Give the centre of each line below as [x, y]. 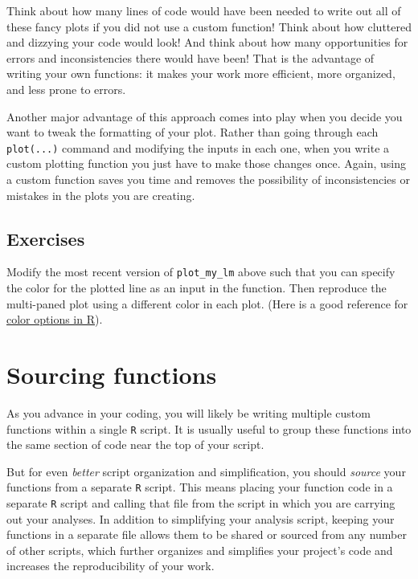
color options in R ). [55, 319]
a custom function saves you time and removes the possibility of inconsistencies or [208, 179]
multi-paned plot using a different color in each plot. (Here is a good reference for [207, 303]
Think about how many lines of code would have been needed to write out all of [204, 10]
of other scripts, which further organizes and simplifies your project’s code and [200, 550]
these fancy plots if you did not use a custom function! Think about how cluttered [209, 26]
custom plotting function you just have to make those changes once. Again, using [206, 163]
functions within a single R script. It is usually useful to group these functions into [209, 428]
